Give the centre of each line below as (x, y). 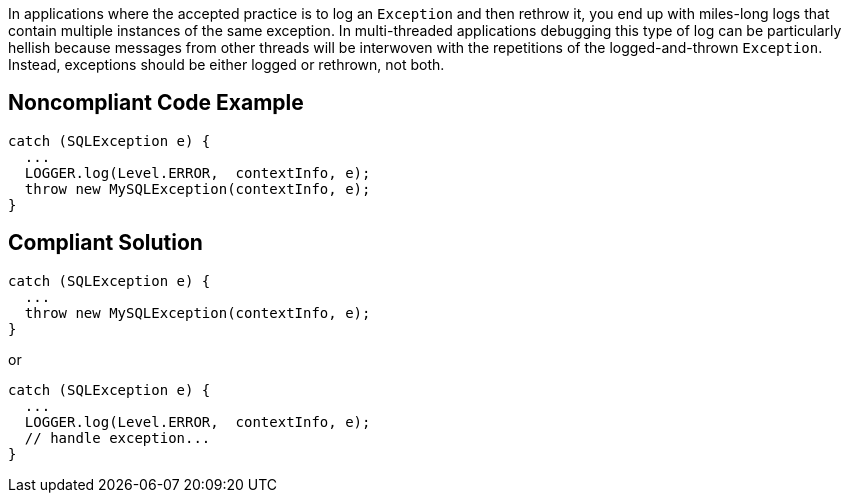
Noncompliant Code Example (156, 103)
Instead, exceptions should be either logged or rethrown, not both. (226, 64)
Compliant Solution (105, 243)
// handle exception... (117, 437)
